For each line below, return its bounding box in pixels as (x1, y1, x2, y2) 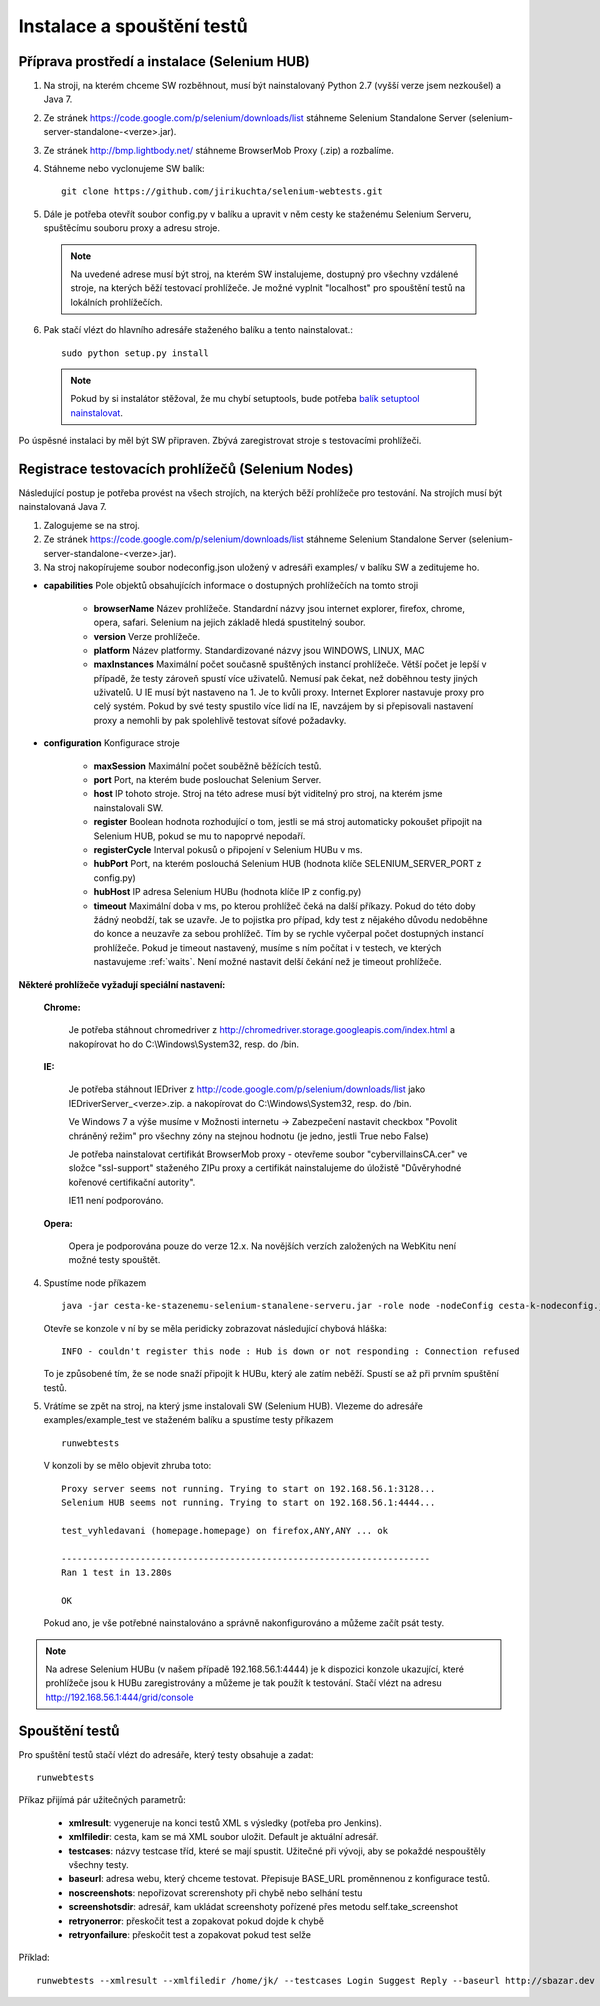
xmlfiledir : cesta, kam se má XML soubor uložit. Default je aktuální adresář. (68, 1831, 379, 1843)
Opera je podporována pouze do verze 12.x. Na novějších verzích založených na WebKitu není (68, 1240, 457, 1252)
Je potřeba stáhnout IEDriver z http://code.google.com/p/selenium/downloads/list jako (68, 1083, 426, 1095)
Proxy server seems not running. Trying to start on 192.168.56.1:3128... (61, 1483, 436, 1494)
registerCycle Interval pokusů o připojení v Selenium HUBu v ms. (93, 843, 363, 855)
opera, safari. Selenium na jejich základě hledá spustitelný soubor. (93, 616, 366, 629)
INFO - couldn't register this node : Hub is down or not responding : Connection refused (61, 1345, 520, 1357)
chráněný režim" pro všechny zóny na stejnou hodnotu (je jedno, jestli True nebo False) (68, 1130, 429, 1142)
